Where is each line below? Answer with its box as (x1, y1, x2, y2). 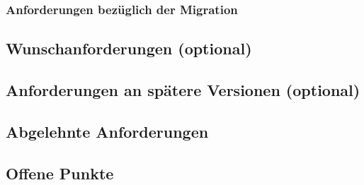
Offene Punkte (6, 162, 114, 184)
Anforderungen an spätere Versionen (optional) (6, 79, 360, 101)
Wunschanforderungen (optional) (6, 37, 252, 59)
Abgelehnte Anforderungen (6, 120, 209, 142)
